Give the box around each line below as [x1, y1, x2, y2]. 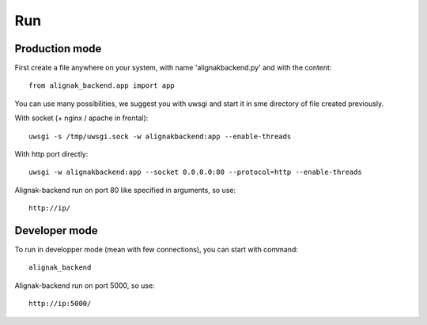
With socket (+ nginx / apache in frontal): [14, 113, 149, 123]
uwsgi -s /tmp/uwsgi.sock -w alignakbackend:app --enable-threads [28, 131, 292, 141]
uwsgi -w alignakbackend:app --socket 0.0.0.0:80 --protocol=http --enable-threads [28, 168, 363, 177]
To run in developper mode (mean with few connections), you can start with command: [14, 245, 298, 255]
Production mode [14, 42, 102, 55]
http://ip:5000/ [28, 299, 92, 308]
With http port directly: [14, 149, 89, 159]
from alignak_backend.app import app [28, 81, 176, 90]
